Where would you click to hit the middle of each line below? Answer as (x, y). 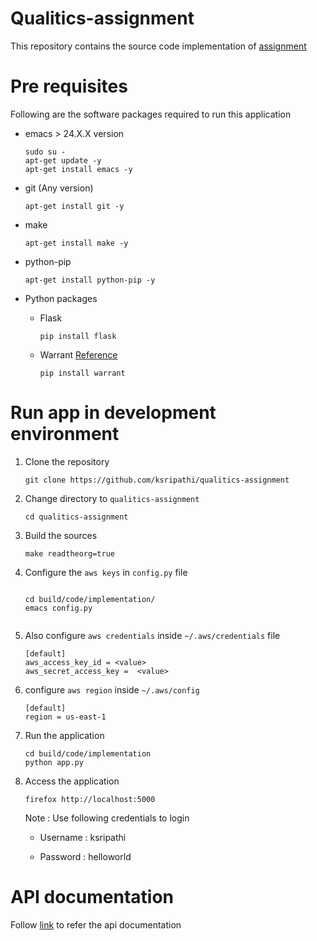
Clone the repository (67, 461)
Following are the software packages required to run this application (151, 114)
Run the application (64, 735)
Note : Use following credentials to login (107, 818)
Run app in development (113, 413)
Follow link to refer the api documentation (96, 924)
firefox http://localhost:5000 (90, 799)
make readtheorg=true (69, 553)
